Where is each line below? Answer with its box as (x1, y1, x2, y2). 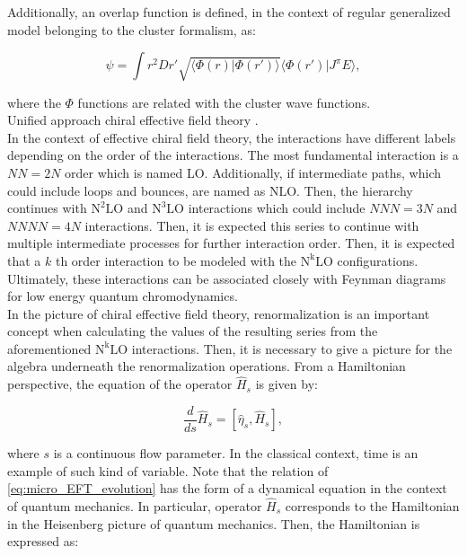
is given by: (255, 375, 318, 393)
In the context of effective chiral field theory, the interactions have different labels (7, 128, 456, 146)
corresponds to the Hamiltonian (285, 496, 460, 515)
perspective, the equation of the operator (7, 375, 233, 393)
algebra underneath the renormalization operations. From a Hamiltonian (7, 357, 406, 375)
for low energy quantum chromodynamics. (7, 287, 238, 305)
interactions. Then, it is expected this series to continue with (84, 216, 419, 234)
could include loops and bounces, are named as (7, 181, 266, 199)
